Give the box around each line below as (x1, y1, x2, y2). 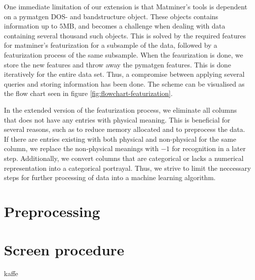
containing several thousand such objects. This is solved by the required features (4, 30, 246, 40)
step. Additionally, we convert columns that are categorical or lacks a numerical (4, 153, 244, 163)
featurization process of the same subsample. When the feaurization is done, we (4, 49, 243, 60)
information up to (4, 21, 57, 31)
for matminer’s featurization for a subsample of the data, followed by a (4, 40, 218, 50)
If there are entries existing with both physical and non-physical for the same (4, 133, 236, 144)
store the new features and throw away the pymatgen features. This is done (4, 59, 231, 69)
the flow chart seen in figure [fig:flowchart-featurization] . (4, 88, 173, 98)
